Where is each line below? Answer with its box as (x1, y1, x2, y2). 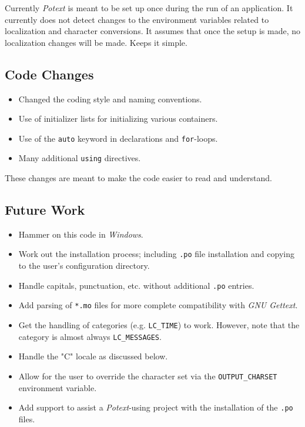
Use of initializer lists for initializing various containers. (18, 112, 218, 125)
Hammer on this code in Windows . (18, 228, 143, 240)
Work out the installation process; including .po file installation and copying (18, 248, 294, 260)
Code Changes (5, 65, 94, 83)
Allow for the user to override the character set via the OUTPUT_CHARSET (18, 369, 277, 382)
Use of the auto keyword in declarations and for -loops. (18, 132, 218, 144)
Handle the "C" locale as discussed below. (18, 350, 168, 362)
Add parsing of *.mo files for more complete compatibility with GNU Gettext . (18, 299, 298, 311)
